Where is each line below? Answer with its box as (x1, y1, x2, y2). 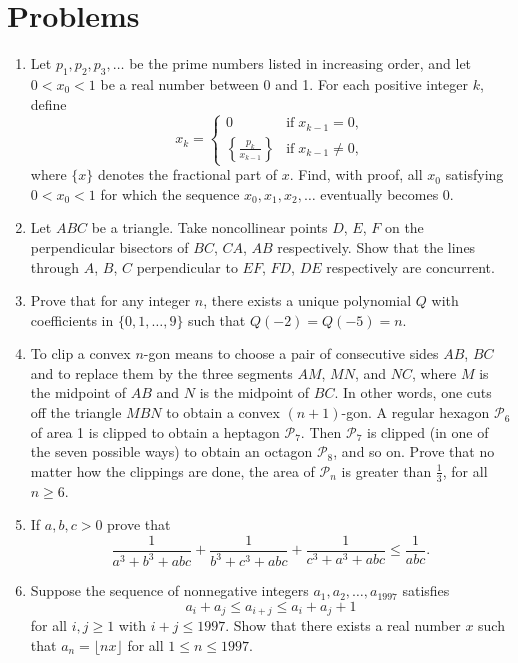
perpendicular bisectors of (30, 236, 189, 257)
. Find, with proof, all (289, 164, 423, 185)
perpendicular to (136, 256, 238, 277)
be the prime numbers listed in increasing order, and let (129, 53, 472, 74)
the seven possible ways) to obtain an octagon (30, 441, 313, 462)
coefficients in (30, 309, 114, 330)
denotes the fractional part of (97, 164, 278, 185)
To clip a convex (30, 343, 131, 364)
